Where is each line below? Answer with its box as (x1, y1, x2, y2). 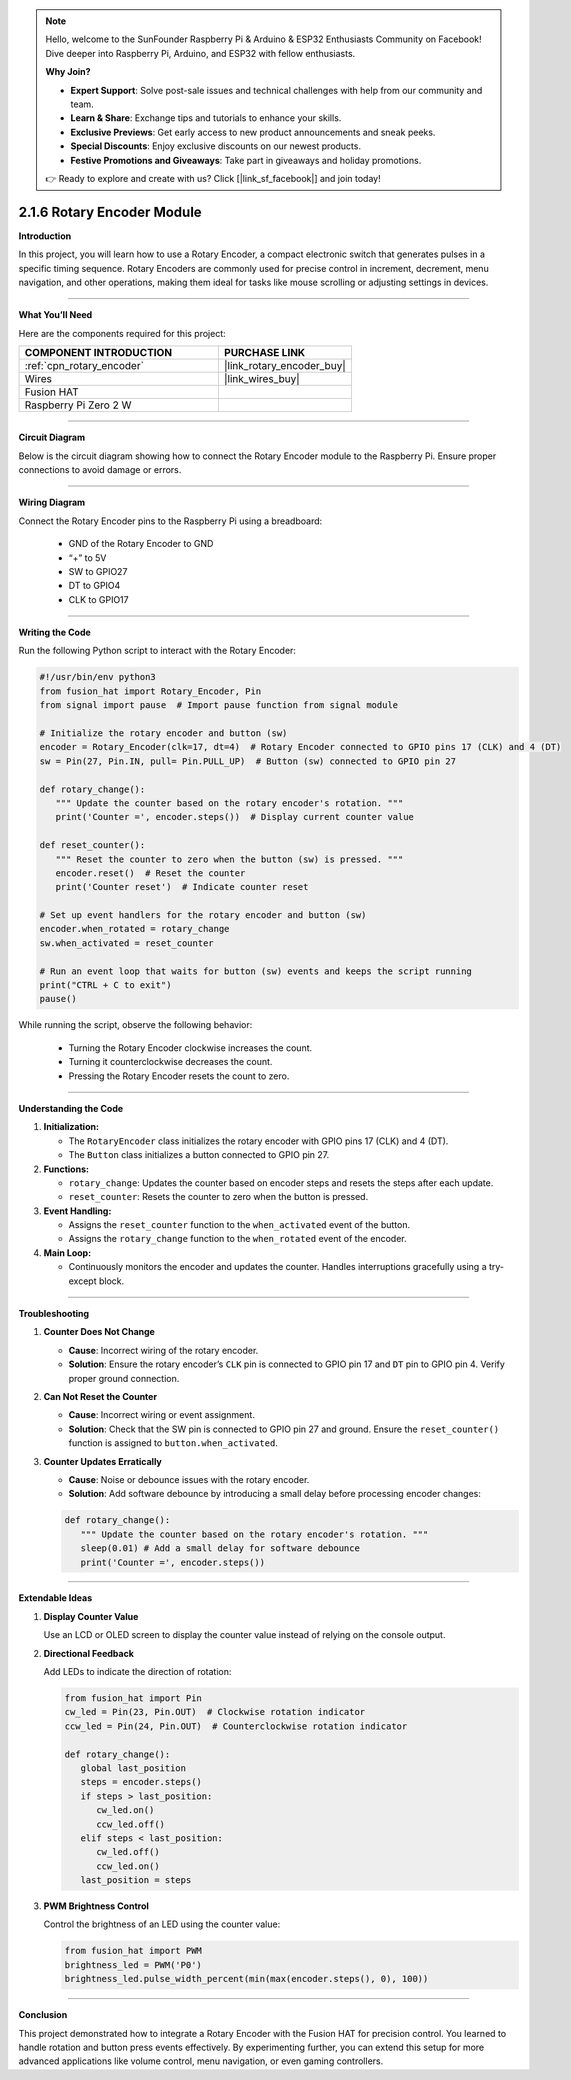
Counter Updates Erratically (43, 1455, 162, 1467)
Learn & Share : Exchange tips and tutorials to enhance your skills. (70, 112, 342, 124)
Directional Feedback (43, 1647, 135, 1659)
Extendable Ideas (18, 1592, 93, 1604)
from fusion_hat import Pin (64, 1693, 202, 1704)
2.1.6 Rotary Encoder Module (18, 203, 202, 220)
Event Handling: (43, 1205, 112, 1217)
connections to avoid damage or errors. (18, 463, 182, 475)
